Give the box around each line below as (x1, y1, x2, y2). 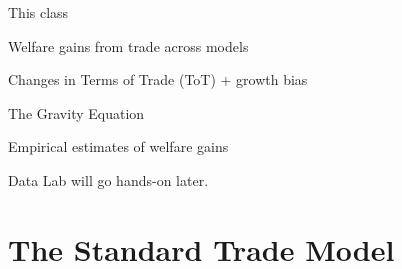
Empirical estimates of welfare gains (8, 136, 229, 157)
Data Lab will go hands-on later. (8, 169, 209, 190)
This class (8, 2, 69, 22)
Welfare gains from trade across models (8, 35, 249, 56)
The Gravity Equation (8, 102, 145, 123)
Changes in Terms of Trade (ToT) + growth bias (8, 69, 308, 90)
